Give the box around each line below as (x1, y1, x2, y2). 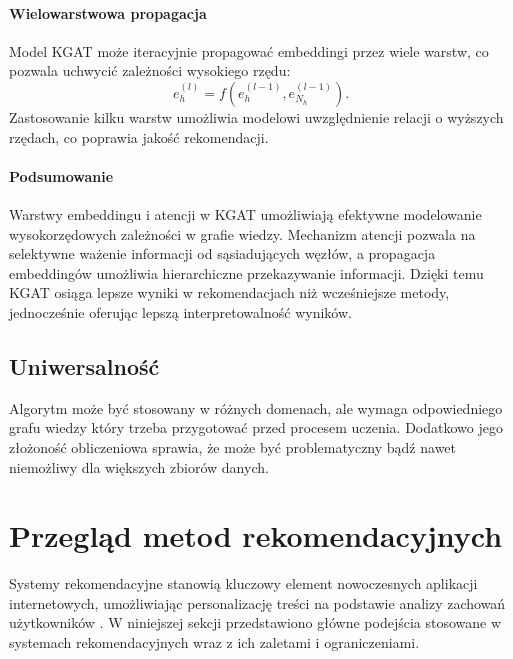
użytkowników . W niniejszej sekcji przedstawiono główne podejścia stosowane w (9, 612, 502, 633)
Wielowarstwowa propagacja (9, 2, 207, 23)
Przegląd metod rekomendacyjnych (9, 515, 503, 556)
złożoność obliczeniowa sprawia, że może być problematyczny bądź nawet (9, 436, 457, 457)
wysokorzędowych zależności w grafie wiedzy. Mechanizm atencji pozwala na (9, 223, 476, 244)
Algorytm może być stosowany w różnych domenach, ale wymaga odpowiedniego (9, 397, 503, 418)
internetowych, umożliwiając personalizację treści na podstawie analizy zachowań (9, 592, 506, 613)
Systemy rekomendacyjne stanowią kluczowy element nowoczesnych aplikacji (9, 573, 478, 594)
